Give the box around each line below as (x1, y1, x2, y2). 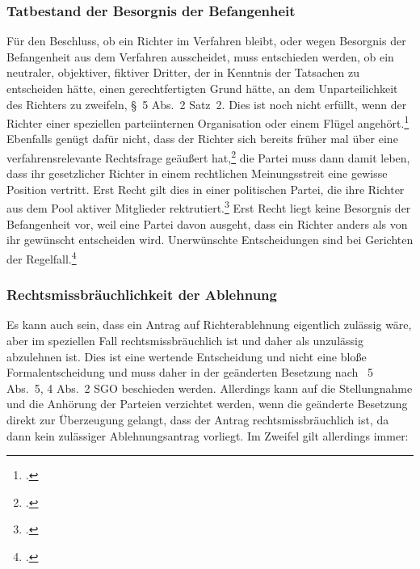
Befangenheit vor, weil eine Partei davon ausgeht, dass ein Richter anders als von (6, 215, 408, 232)
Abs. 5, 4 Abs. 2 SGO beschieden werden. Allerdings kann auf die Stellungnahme (6, 379, 413, 396)
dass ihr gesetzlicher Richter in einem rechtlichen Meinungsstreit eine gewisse (6, 165, 388, 182)
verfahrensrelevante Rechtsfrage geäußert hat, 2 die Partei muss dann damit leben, (6, 147, 410, 166)
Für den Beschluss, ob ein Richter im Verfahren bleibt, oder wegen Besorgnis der (6, 32, 406, 49)
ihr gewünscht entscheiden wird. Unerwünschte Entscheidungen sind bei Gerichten (6, 231, 414, 248)
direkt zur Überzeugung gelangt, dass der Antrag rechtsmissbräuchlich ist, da (6, 411, 389, 428)
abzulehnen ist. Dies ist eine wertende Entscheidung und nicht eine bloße (6, 348, 367, 365)
